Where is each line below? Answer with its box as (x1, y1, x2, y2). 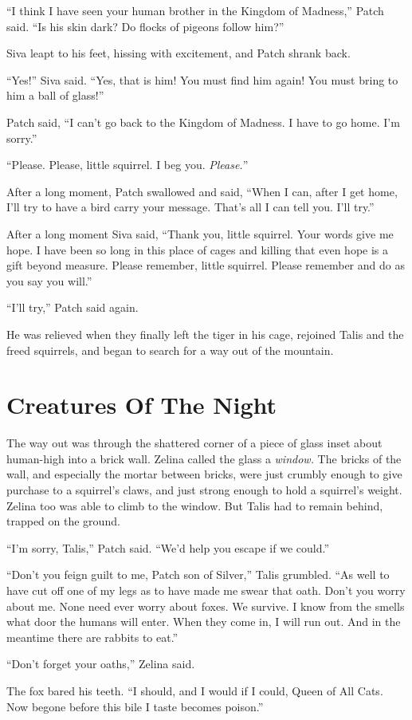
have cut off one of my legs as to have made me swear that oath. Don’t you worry (6, 581, 406, 598)
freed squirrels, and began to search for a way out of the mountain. (6, 341, 334, 358)
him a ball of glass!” (6, 87, 104, 104)
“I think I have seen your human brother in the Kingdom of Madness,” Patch (6, 2, 384, 18)
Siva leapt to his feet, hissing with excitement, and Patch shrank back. (6, 45, 351, 61)
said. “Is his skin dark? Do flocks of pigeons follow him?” (6, 18, 284, 34)
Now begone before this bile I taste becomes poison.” (6, 698, 264, 714)
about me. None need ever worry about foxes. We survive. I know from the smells (6, 597, 405, 614)
